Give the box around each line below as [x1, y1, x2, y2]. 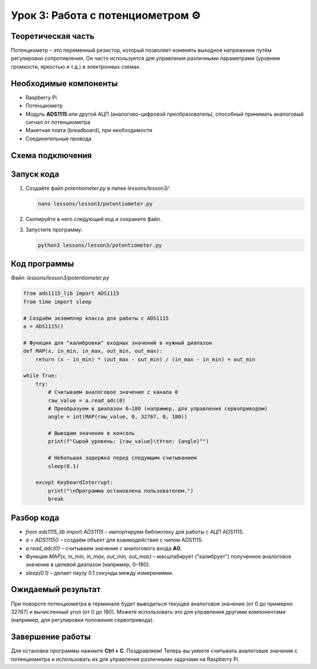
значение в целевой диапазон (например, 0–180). [25, 561, 151, 568]
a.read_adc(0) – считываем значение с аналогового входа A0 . [25, 544, 182, 552]
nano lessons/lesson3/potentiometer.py [38, 200, 153, 207]
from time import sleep [23, 298, 92, 305]
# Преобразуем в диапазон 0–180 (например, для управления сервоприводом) [48, 405, 268, 412]
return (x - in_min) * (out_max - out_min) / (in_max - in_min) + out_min [35, 356, 255, 362]
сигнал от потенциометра [25, 118, 91, 126]
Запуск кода [11, 169, 59, 179]
